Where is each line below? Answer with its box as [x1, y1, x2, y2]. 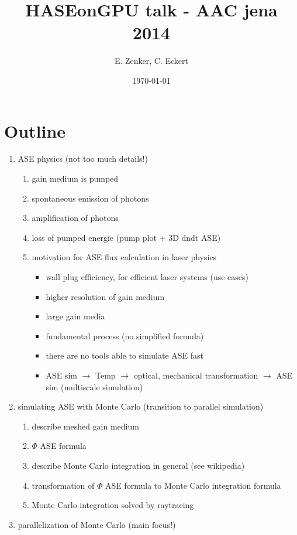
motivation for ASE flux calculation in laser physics [32, 251, 217, 263]
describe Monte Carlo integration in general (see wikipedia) [32, 459, 245, 471]
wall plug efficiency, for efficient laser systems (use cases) [46, 271, 249, 282]
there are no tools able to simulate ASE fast [46, 349, 203, 362]
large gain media [46, 310, 105, 322]
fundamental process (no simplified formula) [46, 329, 204, 342]
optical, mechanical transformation [133, 369, 258, 381]
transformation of [32, 479, 95, 491]
